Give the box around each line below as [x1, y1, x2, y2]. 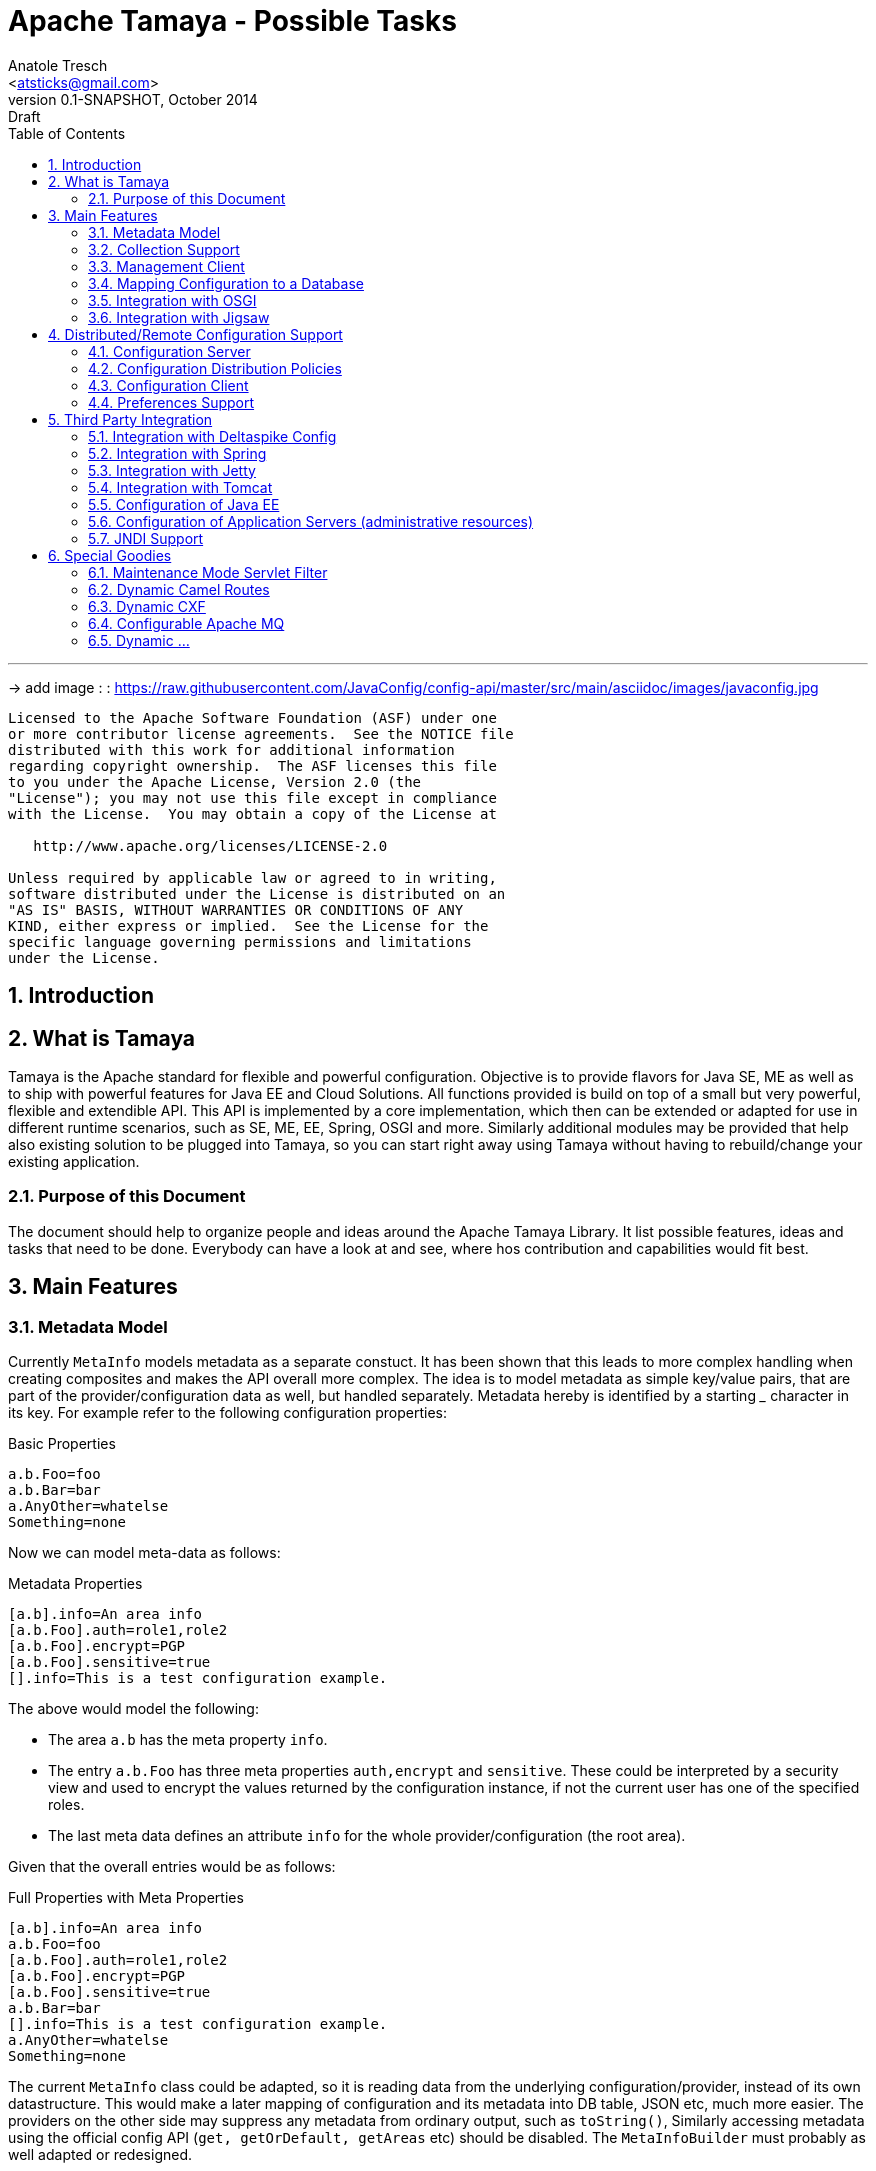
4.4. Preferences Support [88, 393, 255, 411]
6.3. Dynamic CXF [88, 597, 206, 615]
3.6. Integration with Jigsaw [88, 308, 270, 326]
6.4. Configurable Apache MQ [88, 614, 285, 632]
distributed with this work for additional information [8, 741, 455, 758]
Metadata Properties [8, 1574, 143, 1592]
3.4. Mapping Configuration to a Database [88, 274, 364, 292]
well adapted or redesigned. [8, 2145, 193, 2163]
